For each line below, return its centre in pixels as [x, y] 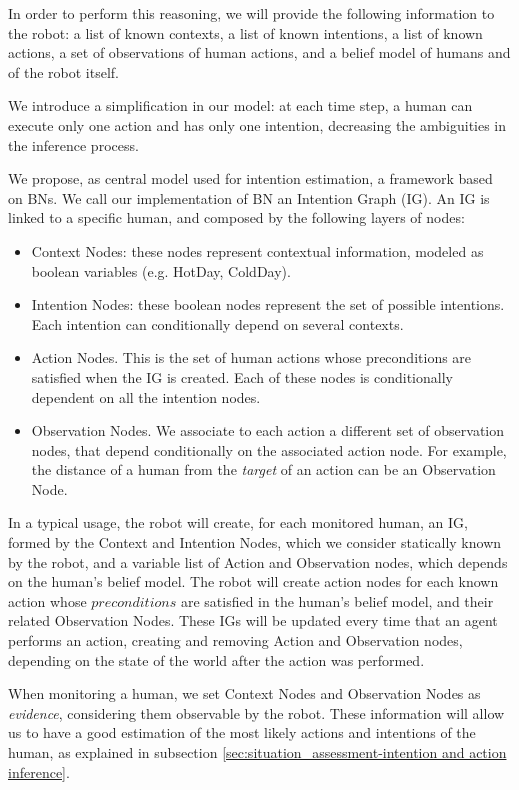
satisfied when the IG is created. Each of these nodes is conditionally [242, 376]
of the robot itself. [63, 71]
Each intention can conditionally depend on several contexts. [217, 323]
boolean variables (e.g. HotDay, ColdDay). [161, 270]
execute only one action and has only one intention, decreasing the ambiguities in [257, 124]
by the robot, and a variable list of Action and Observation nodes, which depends [258, 561]
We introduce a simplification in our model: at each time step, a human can [240, 105]
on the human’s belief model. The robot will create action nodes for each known [253, 581]
